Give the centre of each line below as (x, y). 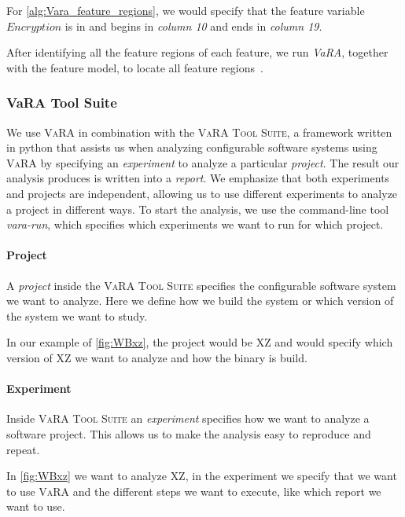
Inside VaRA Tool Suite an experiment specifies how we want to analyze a (188, 418)
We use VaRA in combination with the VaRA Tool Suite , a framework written (199, 132)
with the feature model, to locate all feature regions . (135, 67)
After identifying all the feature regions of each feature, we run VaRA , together (197, 52)
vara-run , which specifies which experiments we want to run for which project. (195, 224)
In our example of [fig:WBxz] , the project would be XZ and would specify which (200, 342)
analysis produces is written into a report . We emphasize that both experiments (198, 178)
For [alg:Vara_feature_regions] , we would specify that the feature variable (186, 10)
